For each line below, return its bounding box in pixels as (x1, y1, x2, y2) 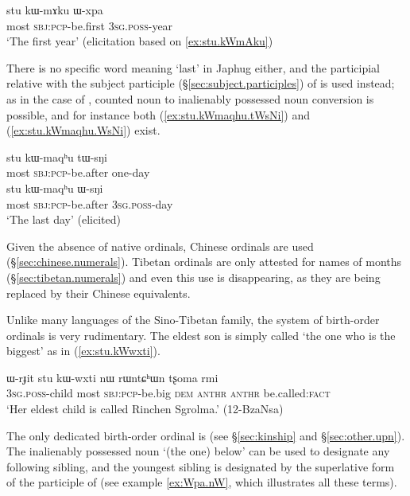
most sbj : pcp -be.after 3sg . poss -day (6, 195, 173, 212)
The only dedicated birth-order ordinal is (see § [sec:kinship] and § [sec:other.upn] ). (6, 427, 405, 443)
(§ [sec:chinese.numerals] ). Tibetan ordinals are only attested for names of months (6, 253, 402, 270)
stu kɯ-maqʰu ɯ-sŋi (6, 179, 103, 196)
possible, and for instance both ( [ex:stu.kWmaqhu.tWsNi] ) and (6, 106, 311, 123)
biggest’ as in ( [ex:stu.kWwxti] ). (6, 342, 161, 359)
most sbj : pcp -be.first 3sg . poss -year (6, 17, 173, 33)
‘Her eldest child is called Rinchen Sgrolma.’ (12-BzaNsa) (6, 400, 284, 417)
